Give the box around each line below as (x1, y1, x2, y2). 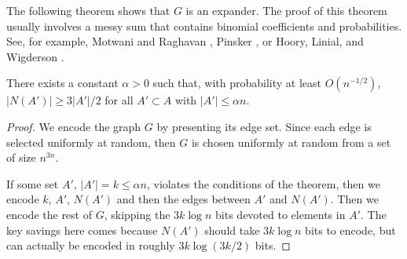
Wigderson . (6, 48, 64, 64)
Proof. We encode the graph (6, 118, 141, 134)
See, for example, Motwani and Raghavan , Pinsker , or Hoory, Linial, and (6, 33, 364, 49)
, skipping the (104, 206, 170, 222)
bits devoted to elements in (215, 206, 346, 222)
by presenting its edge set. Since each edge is (156, 118, 372, 134)
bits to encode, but (305, 221, 396, 238)
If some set (6, 175, 59, 192)
